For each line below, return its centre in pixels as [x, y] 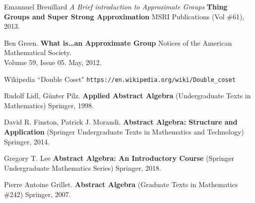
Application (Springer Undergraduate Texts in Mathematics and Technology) [124, 132]
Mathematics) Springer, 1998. [49, 105]
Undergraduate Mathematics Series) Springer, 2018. [83, 168]
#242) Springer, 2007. [37, 194]
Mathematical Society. [38, 52]
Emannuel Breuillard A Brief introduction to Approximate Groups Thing [116, 6]
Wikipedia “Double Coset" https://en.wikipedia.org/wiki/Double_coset [120, 79]
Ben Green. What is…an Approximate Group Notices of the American [118, 42]
